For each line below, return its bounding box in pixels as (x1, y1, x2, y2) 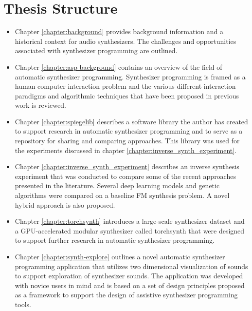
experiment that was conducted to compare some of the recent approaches (15, 171, 236, 181)
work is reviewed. (15, 100, 66, 110)
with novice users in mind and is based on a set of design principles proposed (15, 280, 245, 290)
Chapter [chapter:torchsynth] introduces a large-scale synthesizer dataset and (15, 216, 245, 226)
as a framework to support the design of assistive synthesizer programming (15, 290, 238, 300)
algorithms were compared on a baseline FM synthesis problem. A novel (15, 190, 230, 200)
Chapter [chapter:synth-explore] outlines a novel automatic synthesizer (15, 252, 225, 261)
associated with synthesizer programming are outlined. (15, 45, 178, 56)
